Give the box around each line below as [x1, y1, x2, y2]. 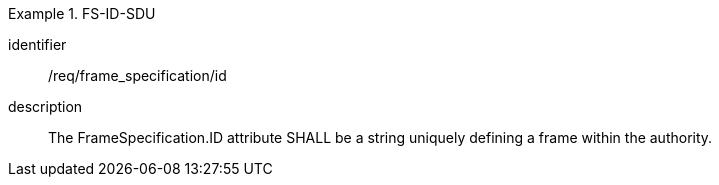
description [8, 98, 83, 115]
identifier [8, 36, 67, 53]
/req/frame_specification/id [48, 67, 227, 84]
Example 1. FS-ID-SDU [8, 5, 156, 22]
